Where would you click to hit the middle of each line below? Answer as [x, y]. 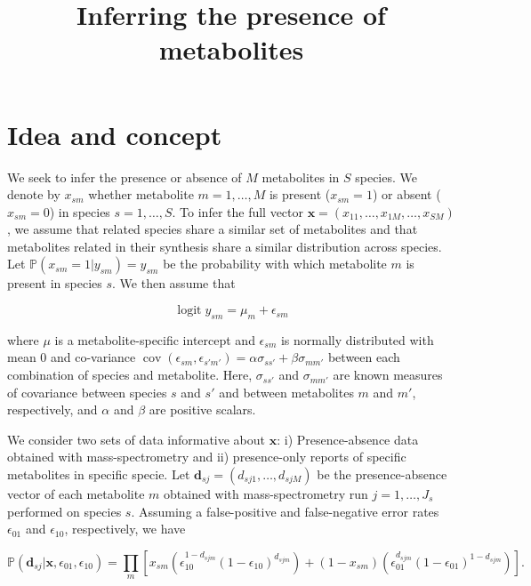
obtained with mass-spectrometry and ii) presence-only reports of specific [207, 457]
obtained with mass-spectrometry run [266, 494]
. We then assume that [174, 283]
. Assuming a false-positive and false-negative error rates [285, 511]
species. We [386, 177]
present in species [55, 283]
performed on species [64, 511]
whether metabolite [141, 194]
